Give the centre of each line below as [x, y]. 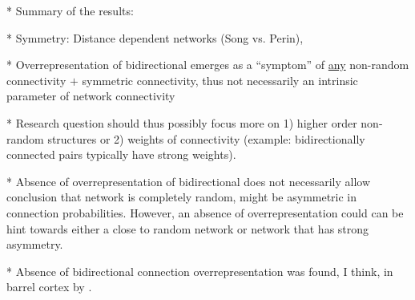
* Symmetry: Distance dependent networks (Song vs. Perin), [155, 37]
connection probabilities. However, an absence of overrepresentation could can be [205, 212]
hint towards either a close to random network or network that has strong [188, 228]
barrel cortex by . [49, 287]
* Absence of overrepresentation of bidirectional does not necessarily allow [189, 181]
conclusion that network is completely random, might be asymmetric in [182, 197]
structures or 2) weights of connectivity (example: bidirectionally [206, 138]
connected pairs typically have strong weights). [121, 154]
